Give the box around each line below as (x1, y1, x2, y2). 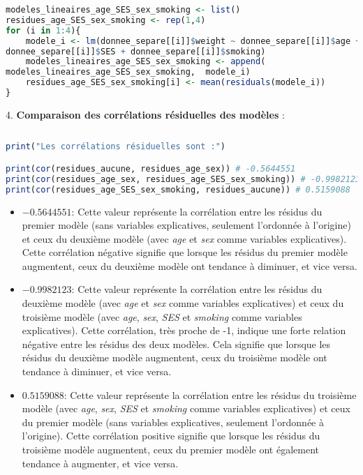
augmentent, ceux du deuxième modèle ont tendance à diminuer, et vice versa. (22, 258, 357, 273)
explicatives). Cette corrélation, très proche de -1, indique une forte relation (22, 323, 346, 338)
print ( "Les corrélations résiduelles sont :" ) (6, 142, 226, 152)
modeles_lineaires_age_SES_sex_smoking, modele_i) (6, 67, 251, 77)
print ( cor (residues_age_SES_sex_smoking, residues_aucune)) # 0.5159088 (6, 184, 350, 195)
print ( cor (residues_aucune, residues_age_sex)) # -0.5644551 (6, 163, 296, 174)
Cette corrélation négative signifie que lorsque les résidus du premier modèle (22, 245, 348, 259)
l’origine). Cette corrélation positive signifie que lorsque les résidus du (22, 428, 320, 443)
